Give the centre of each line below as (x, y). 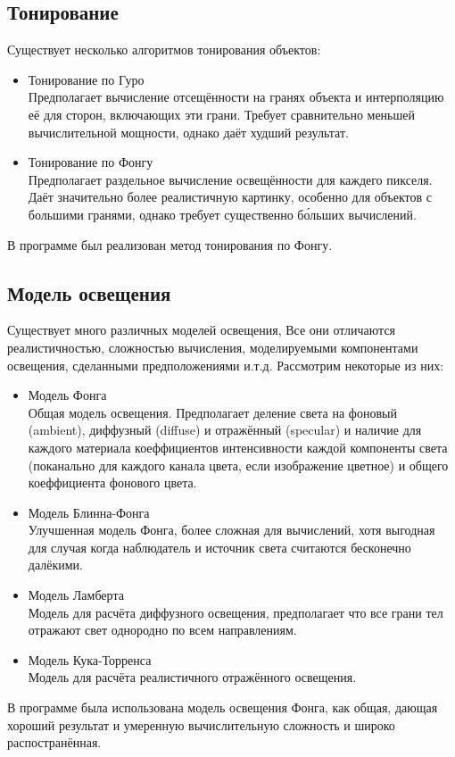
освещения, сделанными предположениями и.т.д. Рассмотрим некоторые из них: (226, 365)
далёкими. (55, 565)
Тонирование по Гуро (86, 79)
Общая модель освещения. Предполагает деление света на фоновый (212, 412)
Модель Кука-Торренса (90, 659)
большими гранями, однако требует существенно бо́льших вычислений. (222, 214)
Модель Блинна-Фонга (89, 512)
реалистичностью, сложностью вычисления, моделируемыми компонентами (213, 347)
